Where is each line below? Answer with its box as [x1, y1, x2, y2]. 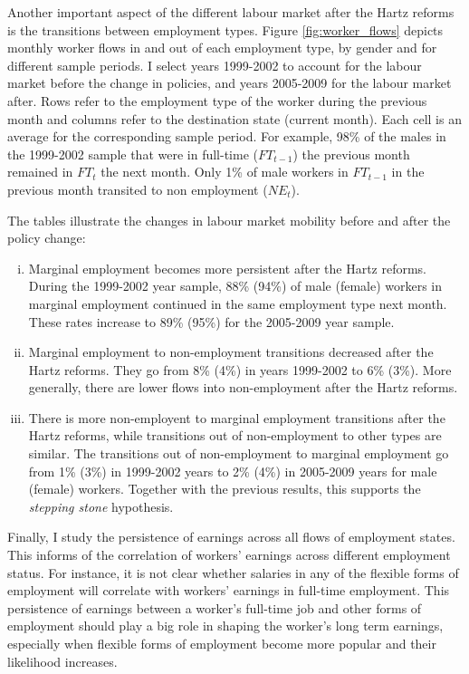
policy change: [7, 228, 86, 247]
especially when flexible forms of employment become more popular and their [7, 634, 436, 652]
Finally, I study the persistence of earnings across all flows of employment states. [7, 527, 455, 546]
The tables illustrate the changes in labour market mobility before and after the [7, 210, 451, 229]
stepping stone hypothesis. [28, 496, 174, 515]
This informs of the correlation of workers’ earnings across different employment [7, 545, 451, 564]
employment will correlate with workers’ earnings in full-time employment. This [7, 581, 450, 600]
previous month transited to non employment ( [7, 179, 268, 198]
